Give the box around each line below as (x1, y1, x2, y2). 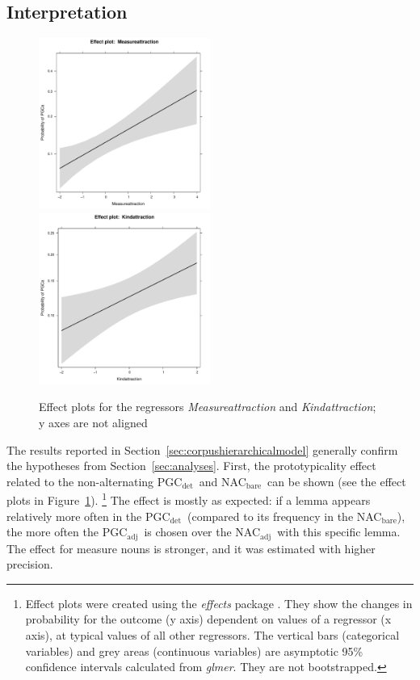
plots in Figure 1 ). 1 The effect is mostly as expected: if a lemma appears (6, 489, 371, 509)
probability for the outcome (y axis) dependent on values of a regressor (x (25, 611, 392, 628)
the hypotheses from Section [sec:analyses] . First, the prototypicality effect (6, 457, 376, 474)
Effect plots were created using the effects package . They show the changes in (25, 594, 413, 611)
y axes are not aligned (39, 413, 148, 430)
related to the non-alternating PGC (6, 472, 183, 489)
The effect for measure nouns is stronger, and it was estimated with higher (6, 539, 376, 556)
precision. (6, 556, 53, 573)
